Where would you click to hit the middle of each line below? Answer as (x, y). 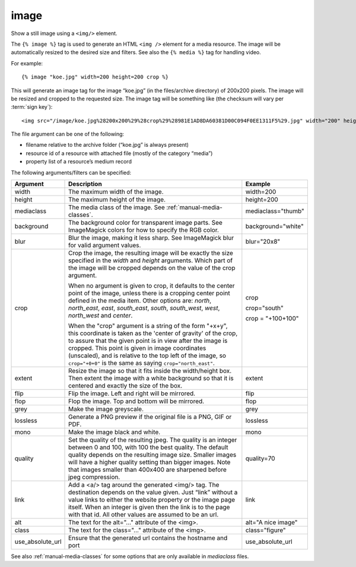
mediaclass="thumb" (275, 211)
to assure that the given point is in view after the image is (148, 341)
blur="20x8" (263, 242)
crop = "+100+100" (272, 319)
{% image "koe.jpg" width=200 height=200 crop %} (95, 77)
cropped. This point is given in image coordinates (137, 348)
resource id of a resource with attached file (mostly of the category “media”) (119, 153)
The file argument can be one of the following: (68, 134)
